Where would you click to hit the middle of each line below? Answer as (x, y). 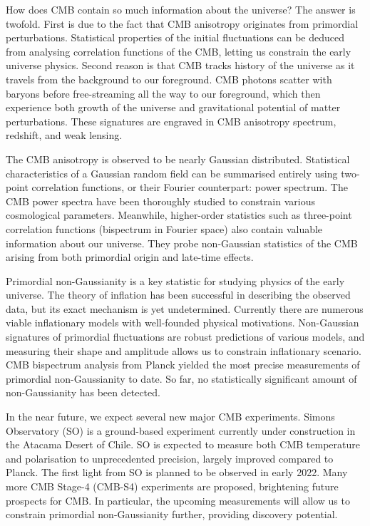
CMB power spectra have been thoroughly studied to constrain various (160, 201)
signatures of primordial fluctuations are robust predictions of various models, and (185, 337)
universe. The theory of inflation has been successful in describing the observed (178, 295)
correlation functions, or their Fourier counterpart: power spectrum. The (190, 187)
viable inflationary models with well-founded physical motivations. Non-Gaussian (183, 323)
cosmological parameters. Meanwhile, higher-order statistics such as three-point (179, 215)
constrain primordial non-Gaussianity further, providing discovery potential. (172, 514)
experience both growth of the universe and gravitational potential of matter (173, 107)
